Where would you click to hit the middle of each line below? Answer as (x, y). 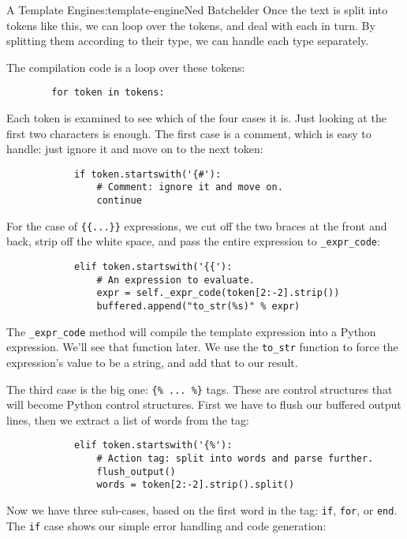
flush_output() (136, 472)
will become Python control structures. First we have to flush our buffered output (204, 404)
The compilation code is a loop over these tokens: (126, 67)
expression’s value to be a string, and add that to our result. (152, 363)
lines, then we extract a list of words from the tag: (128, 419)
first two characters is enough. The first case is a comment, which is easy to (189, 133)
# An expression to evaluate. (175, 280)
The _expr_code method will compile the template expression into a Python (191, 331)
